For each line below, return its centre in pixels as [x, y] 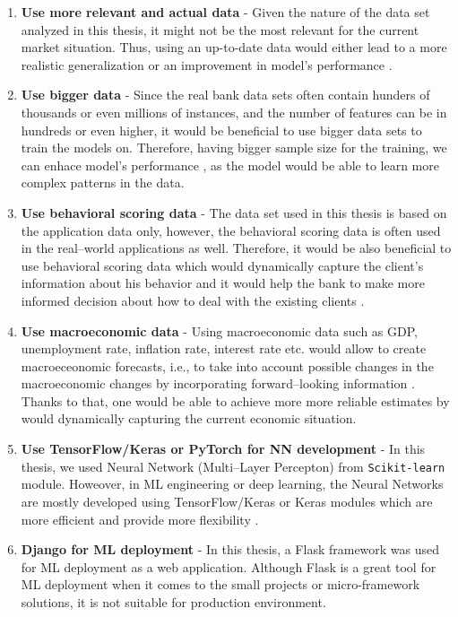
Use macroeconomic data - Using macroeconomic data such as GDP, [219, 330]
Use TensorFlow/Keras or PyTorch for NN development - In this [223, 449]
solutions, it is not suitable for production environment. [173, 601]
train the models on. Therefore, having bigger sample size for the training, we [234, 148]
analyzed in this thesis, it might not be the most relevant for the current [220, 29]
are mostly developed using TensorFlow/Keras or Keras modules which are [227, 501]
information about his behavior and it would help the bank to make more [223, 283]
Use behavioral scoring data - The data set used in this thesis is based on [234, 212]
